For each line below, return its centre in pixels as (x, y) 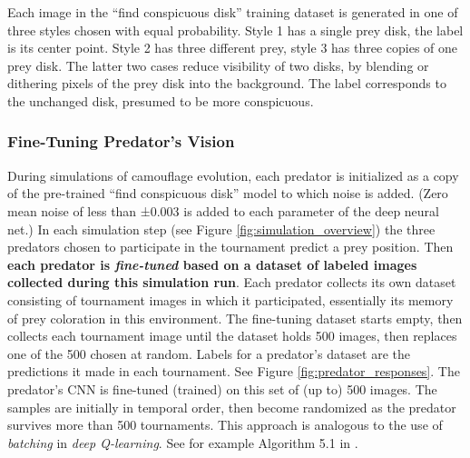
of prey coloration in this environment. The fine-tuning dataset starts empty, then (235, 318)
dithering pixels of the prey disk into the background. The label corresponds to (227, 83)
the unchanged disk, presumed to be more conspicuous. (161, 100)
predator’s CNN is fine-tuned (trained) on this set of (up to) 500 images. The (222, 388)
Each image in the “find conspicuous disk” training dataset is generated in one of (233, 12)
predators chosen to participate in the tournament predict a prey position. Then (230, 247)
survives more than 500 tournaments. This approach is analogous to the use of (225, 425)
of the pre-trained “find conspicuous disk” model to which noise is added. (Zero (228, 193)
